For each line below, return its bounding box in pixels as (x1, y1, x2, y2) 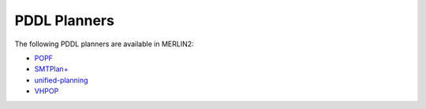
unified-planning (34, 75, 88, 85)
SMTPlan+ (34, 64, 69, 74)
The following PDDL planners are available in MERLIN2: (14, 39, 194, 49)
